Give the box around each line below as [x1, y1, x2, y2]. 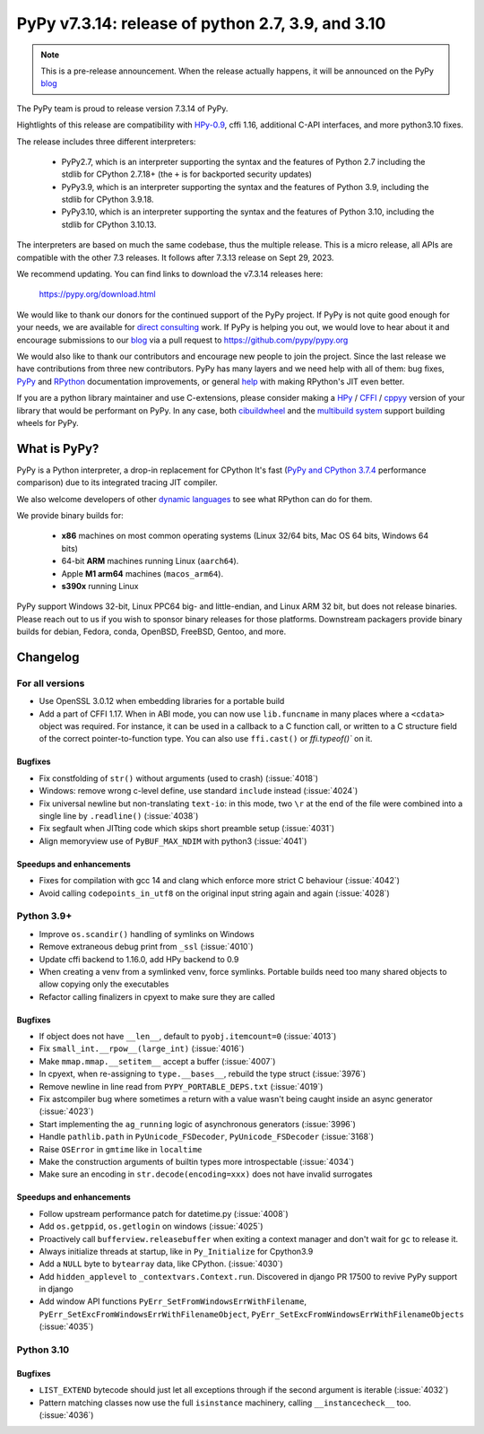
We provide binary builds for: [16, 510, 125, 520]
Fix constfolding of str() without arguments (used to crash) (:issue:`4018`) [39, 772, 318, 784]
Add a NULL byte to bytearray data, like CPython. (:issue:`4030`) [39, 1258, 283, 1269]
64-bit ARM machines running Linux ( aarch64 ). [61, 556, 239, 567]
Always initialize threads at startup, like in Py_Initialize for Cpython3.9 [39, 1246, 314, 1256]
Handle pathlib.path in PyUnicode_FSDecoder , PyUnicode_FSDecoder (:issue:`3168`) [39, 1131, 375, 1143]
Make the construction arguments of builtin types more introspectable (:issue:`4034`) [39, 1156, 354, 1167]
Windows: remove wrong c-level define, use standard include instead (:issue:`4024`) [39, 786, 359, 796]
